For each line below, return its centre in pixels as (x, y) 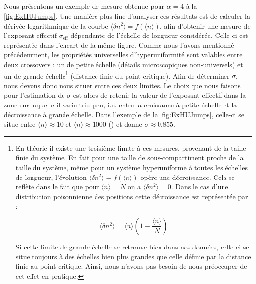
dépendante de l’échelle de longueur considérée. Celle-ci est (159, 35)
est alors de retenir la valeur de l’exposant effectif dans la (160, 95)
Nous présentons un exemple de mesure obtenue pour (84, 6)
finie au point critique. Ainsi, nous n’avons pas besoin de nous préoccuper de (131, 266)
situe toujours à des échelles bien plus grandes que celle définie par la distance (133, 256)
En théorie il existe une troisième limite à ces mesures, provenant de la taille (131, 148)
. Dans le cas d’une (200, 187)
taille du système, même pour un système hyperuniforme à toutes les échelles (131, 167)
